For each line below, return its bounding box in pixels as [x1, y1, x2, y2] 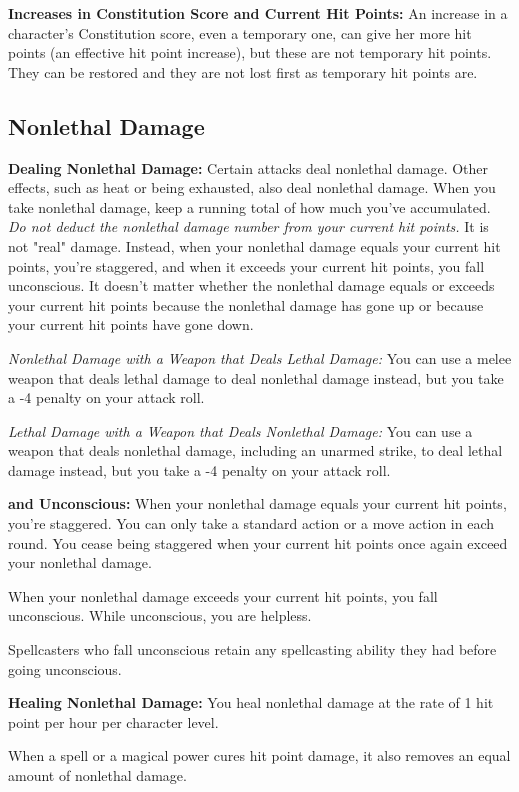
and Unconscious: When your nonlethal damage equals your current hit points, [8, 493, 507, 514]
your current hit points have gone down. [8, 314, 254, 335]
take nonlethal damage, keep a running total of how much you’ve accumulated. [8, 196, 491, 217]
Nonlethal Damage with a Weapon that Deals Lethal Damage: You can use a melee [8, 347, 512, 368]
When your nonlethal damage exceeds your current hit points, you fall [8, 585, 438, 606]
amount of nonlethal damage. [8, 765, 187, 786]
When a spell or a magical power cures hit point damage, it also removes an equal [8, 745, 511, 766]
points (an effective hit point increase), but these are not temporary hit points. [8, 42, 492, 63]
